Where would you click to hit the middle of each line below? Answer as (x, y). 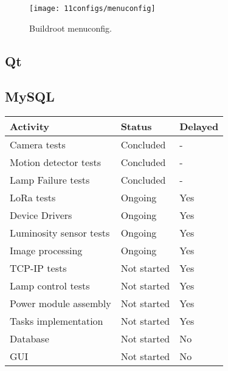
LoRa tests (33, 198)
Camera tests (38, 145)
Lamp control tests (50, 286)
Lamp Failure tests (50, 180)
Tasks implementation (57, 321)
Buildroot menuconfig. (71, 28)
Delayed (199, 127)
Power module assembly (60, 303)
